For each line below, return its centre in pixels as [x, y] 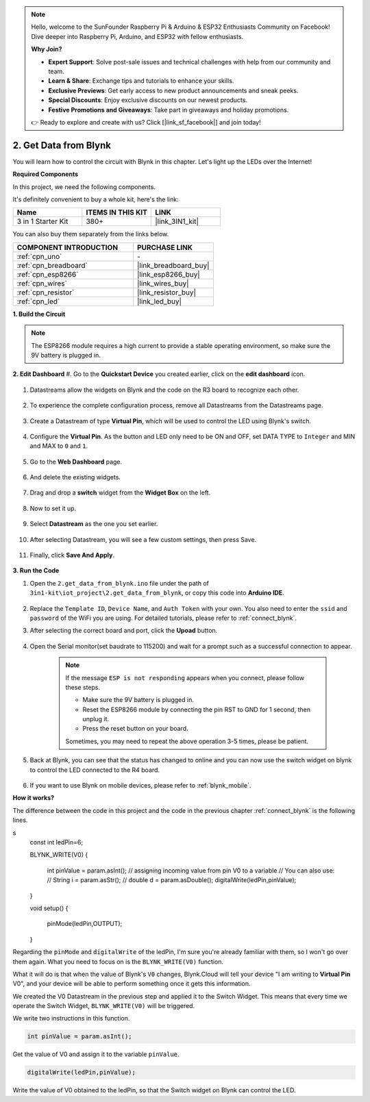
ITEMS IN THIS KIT [116, 212]
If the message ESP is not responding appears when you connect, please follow [185, 677]
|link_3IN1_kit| [177, 221]
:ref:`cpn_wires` [42, 283]
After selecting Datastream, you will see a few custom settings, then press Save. [143, 539]
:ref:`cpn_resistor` [46, 292]
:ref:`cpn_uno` [39, 256]
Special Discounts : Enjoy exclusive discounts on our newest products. [148, 100]
